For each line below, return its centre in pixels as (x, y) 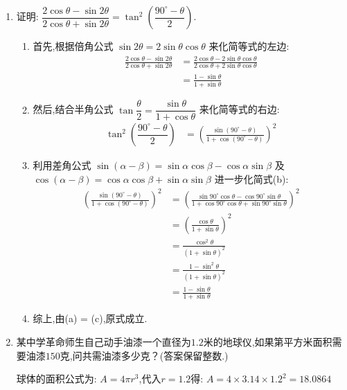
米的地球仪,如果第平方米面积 (268, 342)
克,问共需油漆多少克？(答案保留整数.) (144, 355)
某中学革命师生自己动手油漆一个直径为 (104, 342)
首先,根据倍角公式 (73, 46)
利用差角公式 (62, 165)
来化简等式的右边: (239, 109)
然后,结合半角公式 (73, 109)
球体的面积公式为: (56, 379)
